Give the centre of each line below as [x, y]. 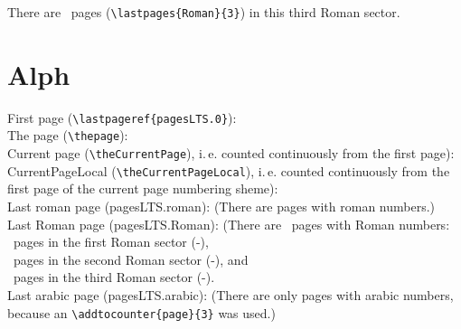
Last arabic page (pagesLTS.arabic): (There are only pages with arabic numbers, [230, 294]
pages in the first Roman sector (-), [111, 242]
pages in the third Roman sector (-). [114, 277]
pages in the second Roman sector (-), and [131, 259]
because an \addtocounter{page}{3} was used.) [141, 312]
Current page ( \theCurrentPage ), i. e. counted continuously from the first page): [231, 153]
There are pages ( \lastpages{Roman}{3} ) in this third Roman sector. [204, 12]
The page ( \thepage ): [68, 135]
